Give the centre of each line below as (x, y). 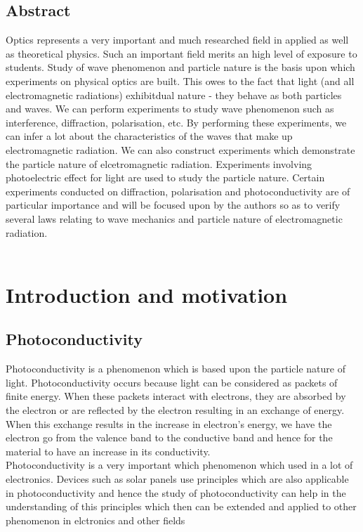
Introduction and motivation (147, 294)
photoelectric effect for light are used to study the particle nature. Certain (165, 177)
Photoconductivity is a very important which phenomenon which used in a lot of (179, 465)
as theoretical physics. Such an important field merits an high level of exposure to (181, 53)
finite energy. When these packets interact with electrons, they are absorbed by (176, 396)
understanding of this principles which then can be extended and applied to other (181, 506)
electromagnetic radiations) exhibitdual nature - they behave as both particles (174, 95)
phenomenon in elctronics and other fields (95, 520)
